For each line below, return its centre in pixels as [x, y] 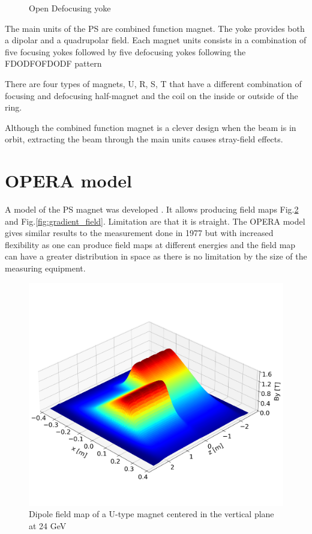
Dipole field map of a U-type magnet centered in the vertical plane [151, 514]
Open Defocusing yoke [70, 8]
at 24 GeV [48, 525]
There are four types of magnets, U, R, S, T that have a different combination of [153, 83]
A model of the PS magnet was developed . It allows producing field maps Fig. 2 [152, 209]
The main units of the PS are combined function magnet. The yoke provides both [155, 28]
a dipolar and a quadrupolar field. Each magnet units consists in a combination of [156, 40]
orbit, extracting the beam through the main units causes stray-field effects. [144, 139]
